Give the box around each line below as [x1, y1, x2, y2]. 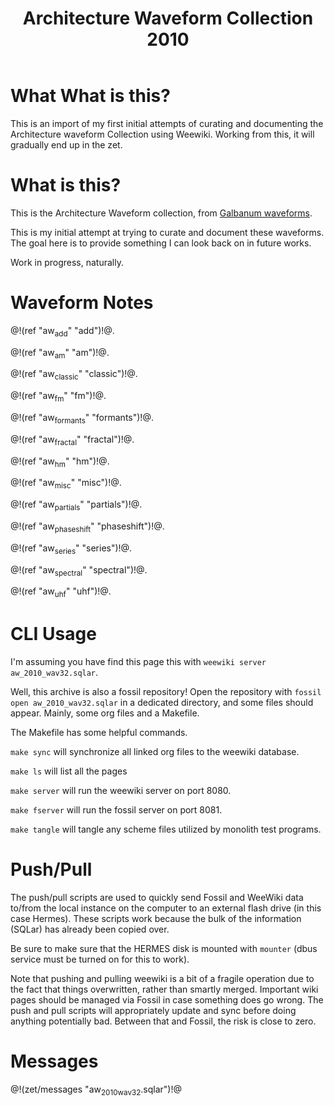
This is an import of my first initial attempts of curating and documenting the [10, 117, 324, 129]
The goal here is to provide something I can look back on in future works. [10, 237, 312, 249]
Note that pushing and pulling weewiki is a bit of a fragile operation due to [10, 973, 315, 985]
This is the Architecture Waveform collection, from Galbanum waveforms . [10, 207, 313, 219]
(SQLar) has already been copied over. [10, 923, 170, 936]
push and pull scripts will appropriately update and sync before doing [10, 1005, 297, 1017]
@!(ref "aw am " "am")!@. [10, 346, 110, 361]
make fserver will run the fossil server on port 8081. [10, 804, 223, 816]
